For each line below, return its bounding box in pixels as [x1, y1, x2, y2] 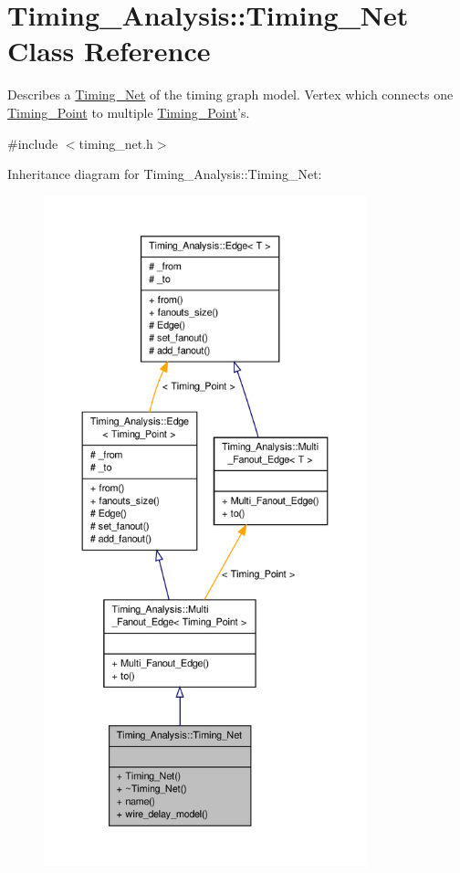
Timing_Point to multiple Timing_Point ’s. [7, 102, 250, 121]
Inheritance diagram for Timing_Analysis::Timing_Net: [7, 164, 322, 184]
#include [7, 133, 58, 153]
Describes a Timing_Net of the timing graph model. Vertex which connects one [7, 85, 454, 104]
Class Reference [7, 32, 211, 69]
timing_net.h [78, 133, 153, 153]
